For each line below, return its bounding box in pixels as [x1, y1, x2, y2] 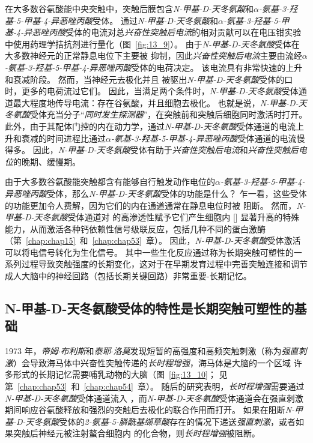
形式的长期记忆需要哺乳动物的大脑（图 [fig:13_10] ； [13, 368, 216, 381]
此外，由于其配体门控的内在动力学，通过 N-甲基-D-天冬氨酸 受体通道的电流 [5, 119, 296, 132]
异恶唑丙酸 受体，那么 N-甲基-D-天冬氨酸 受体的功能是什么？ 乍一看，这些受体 [5, 187, 307, 199]
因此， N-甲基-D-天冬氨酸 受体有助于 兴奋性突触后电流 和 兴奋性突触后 [32, 143, 299, 156]
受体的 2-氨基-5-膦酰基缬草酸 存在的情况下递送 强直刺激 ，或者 [59, 415, 296, 427]
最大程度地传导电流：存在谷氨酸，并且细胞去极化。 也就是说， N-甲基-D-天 [13, 96, 307, 109]
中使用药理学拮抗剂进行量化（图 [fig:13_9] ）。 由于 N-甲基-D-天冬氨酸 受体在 [5, 37, 300, 50]
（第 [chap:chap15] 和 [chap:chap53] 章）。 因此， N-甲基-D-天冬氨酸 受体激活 [5, 234, 301, 247]
